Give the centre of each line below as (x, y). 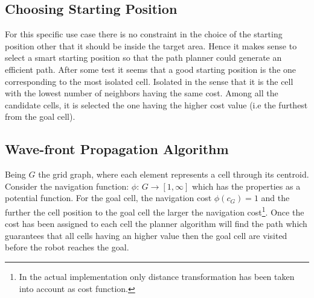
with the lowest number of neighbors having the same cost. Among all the (142, 93)
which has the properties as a (246, 186)
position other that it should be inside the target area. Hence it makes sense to (151, 45)
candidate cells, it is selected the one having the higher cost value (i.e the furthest (156, 104)
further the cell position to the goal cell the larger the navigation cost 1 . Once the (155, 211)
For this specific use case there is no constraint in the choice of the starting (144, 34)
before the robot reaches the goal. (67, 247)
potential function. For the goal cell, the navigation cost (108, 198)
